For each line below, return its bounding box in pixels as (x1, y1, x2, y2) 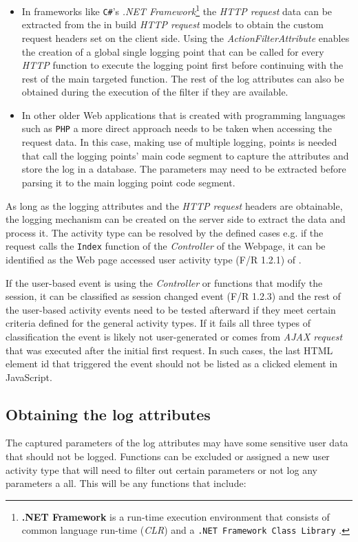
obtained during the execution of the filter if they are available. (21, 85, 288, 99)
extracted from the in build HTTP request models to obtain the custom (21, 17, 324, 32)
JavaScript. (6, 369, 52, 384)
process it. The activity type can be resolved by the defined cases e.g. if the (6, 225, 324, 239)
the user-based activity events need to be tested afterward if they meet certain (6, 302, 336, 316)
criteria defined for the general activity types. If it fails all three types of (6, 316, 310, 330)
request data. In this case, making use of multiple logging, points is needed (21, 135, 337, 149)
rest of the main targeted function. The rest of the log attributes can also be (21, 71, 344, 85)
